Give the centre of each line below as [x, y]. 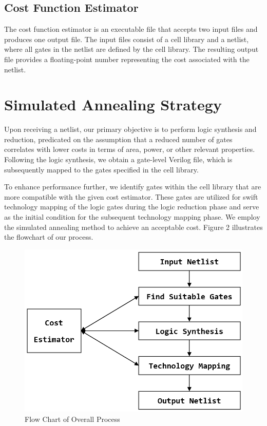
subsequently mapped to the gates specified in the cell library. [101, 169]
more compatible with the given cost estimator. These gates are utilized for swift [131, 196]
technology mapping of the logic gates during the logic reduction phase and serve [132, 207]
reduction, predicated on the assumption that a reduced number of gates [118, 139]
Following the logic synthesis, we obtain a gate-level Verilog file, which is [118, 159]
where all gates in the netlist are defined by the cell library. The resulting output [131, 49]
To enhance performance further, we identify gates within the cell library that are [133, 187]
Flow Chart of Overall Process [72, 419]
